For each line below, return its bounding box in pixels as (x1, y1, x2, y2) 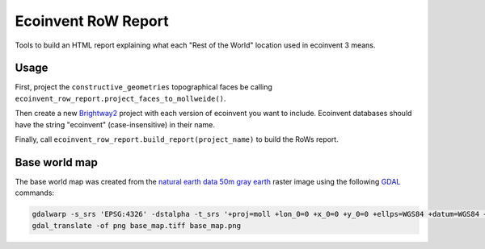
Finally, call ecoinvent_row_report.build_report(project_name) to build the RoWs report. (15, 135, 339, 144)
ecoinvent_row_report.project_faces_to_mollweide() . (15, 93, 226, 103)
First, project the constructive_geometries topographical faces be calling (15, 82, 272, 92)
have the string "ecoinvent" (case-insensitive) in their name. (15, 119, 216, 129)
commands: (15, 188, 55, 197)
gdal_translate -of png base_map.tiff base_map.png (32, 221, 242, 230)
